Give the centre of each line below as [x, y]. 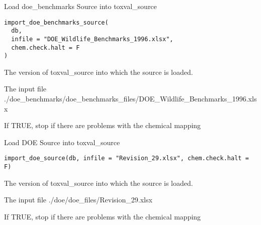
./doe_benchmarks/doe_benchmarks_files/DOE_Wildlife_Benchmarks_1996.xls [130, 99]
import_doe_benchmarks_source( [56, 22]
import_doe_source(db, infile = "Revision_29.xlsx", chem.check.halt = [126, 158]
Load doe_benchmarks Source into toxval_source [80, 6]
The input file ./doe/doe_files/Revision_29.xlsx [78, 200]
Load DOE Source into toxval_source [62, 142]
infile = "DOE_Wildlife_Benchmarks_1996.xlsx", [92, 39]
